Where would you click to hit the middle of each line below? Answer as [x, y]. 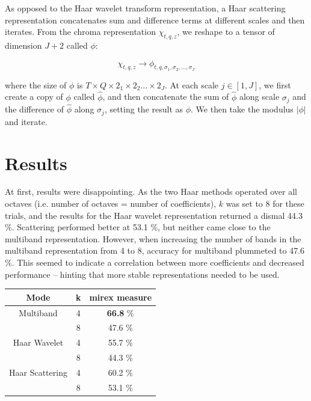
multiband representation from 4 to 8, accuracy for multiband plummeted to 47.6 [155, 250]
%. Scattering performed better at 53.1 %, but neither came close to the [138, 227]
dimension [23, 45]
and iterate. [26, 121]
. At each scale [192, 84]
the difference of [35, 109]
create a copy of [34, 96]
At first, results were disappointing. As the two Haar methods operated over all [151, 191]
